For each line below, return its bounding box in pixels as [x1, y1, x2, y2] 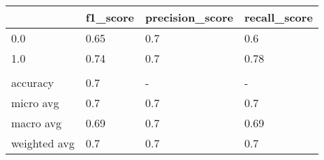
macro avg [11, 115, 62, 131]
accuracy [11, 74, 54, 90]
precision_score [145, 9, 233, 25]
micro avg [11, 95, 59, 111]
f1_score [85, 9, 135, 25]
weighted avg [11, 135, 75, 151]
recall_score [244, 9, 313, 25]
